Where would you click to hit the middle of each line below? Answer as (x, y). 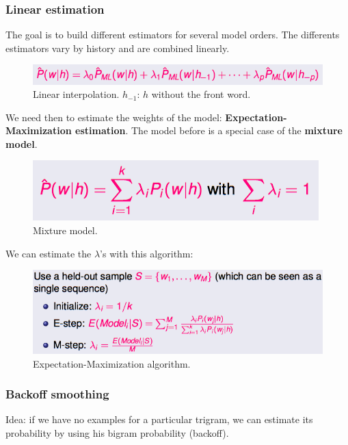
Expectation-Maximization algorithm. (112, 363)
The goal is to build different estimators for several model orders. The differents (173, 35)
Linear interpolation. (76, 94)
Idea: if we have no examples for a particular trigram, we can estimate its (159, 419)
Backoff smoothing (57, 394)
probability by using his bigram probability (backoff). (117, 433)
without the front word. (201, 94)
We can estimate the (49, 253)
